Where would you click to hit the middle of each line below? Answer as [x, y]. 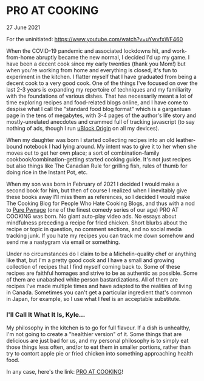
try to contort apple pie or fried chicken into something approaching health [100, 354]
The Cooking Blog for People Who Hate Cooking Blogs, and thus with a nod [101, 203]
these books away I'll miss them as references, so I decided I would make [98, 197]
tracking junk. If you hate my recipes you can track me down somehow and [100, 235]
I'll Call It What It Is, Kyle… [46, 314]
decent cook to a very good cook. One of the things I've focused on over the [102, 83]
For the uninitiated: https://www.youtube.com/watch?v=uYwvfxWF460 [95, 39]
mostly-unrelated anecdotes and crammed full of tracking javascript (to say [101, 121]
